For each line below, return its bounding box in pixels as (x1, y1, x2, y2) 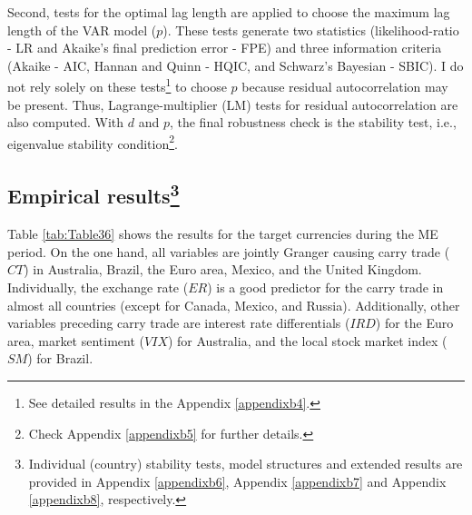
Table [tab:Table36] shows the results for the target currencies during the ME (7, 224, 438, 243)
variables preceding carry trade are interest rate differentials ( (7, 313, 350, 332)
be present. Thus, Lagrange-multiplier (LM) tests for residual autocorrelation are (7, 94, 458, 114)
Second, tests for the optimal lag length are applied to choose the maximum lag (7, 3, 450, 21)
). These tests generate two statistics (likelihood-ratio (162, 20, 459, 39)
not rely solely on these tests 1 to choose (7, 74, 227, 96)
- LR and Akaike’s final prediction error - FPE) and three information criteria (7, 38, 442, 57)
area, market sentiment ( (7, 331, 145, 350)
